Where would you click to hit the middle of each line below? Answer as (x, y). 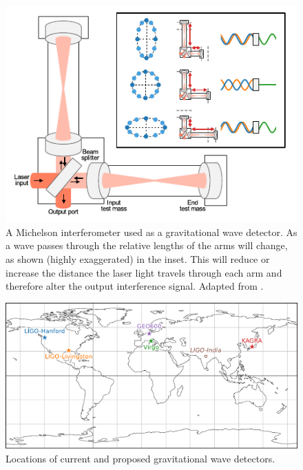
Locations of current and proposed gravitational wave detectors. (140, 458)
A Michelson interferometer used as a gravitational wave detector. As (151, 232)
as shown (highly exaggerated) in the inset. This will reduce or (138, 259)
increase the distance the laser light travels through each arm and (144, 272)
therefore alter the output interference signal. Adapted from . (135, 286)
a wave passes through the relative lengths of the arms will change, (147, 245)
